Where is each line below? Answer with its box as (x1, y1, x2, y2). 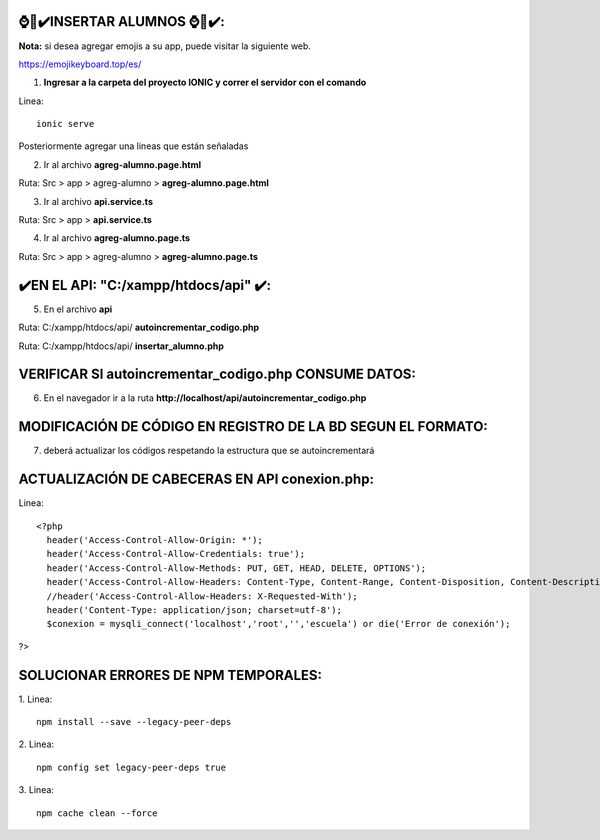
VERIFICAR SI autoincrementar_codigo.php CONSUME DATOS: (18, 366, 417, 383)
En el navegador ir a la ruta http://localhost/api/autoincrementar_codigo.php (43, 392, 367, 404)
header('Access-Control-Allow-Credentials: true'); (46, 548, 305, 560)
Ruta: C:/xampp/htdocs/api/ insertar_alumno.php (18, 340, 225, 352)
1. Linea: (18, 693, 53, 705)
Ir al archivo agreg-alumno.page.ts (43, 232, 190, 244)
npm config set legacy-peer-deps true (36, 761, 227, 773)
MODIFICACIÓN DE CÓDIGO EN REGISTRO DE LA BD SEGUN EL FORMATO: (18, 418, 489, 435)
